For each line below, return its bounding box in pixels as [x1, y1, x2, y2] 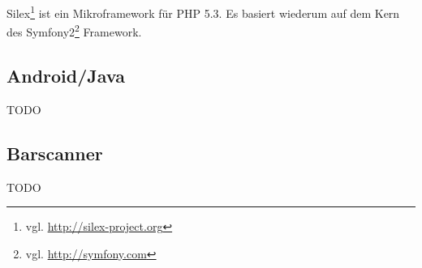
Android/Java [6, 62, 125, 87]
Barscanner [6, 140, 103, 165]
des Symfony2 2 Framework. [6, 21, 142, 40]
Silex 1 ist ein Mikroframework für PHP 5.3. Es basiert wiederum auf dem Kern [6, 2, 400, 21]
